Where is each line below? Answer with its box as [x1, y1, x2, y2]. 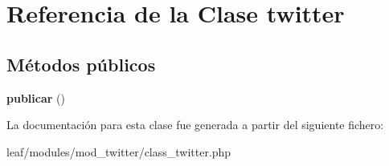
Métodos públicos [6, 51, 156, 76]
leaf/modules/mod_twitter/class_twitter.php [6, 143, 231, 160]
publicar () [6, 89, 65, 106]
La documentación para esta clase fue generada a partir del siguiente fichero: [6, 116, 384, 133]
